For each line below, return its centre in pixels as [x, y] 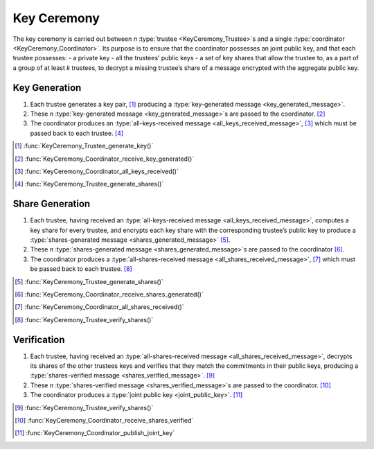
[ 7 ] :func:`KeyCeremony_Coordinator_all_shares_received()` [99, 307]
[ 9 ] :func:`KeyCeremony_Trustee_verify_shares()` [84, 407]
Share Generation [52, 204]
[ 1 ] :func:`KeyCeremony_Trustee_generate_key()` [84, 146]
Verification [39, 340]
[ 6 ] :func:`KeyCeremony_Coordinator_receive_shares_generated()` [109, 294]
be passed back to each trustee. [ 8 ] [81, 269]
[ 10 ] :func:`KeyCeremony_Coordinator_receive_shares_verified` [104, 421]
